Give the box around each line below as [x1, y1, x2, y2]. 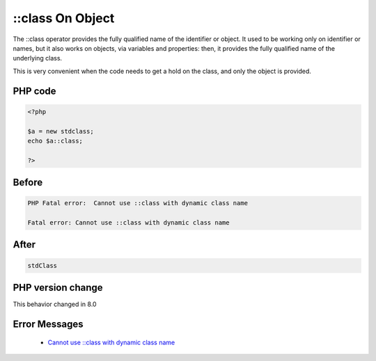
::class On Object [13, 10, 115, 26]
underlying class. [13, 54, 63, 63]
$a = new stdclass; [27, 127, 94, 135]
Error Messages [13, 318, 84, 330]
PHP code [13, 85, 56, 97]
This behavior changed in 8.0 [13, 300, 97, 309]
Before [13, 177, 43, 188]
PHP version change [13, 282, 104, 294]
